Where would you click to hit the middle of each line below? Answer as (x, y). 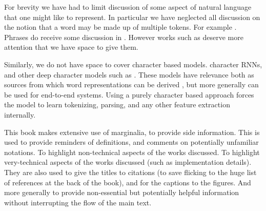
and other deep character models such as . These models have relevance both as (129, 74)
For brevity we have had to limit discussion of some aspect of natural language (128, 7)
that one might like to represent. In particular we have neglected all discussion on (132, 17)
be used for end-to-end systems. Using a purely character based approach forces (129, 94)
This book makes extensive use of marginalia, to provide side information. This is (132, 132)
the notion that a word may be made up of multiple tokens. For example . (120, 27)
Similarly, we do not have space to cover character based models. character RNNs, (133, 64)
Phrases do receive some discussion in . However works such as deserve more (124, 37)
